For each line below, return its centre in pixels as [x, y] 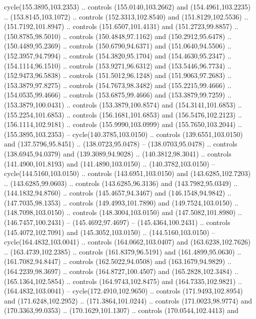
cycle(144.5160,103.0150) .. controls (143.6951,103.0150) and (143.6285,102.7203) [127, 173]
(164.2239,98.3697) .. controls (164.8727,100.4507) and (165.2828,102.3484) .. [121, 271]
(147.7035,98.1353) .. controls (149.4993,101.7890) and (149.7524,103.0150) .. [121, 202]
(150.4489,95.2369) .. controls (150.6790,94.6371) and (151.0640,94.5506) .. [118, 46]
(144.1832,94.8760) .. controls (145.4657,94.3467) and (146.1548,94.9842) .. [118, 193]
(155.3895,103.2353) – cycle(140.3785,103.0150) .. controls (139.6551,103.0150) [123, 134]
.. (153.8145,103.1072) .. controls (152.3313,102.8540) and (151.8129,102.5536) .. [126, 16]
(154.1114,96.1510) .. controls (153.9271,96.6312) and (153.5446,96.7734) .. [118, 65]
